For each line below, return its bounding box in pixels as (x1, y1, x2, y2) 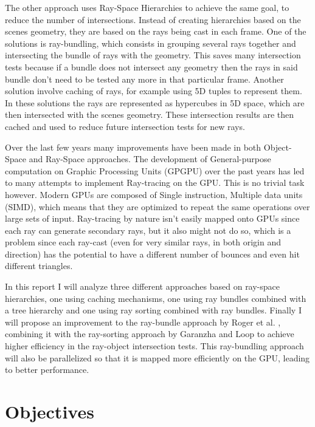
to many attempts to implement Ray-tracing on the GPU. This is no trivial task (5, 176, 305, 189)
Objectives (5, 399, 94, 423)
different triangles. (5, 259, 73, 272)
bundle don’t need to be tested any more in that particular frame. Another (5, 72, 284, 85)
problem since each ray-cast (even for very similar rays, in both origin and (5, 236, 282, 248)
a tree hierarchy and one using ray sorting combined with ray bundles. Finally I (5, 304, 302, 316)
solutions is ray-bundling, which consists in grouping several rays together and (5, 36, 296, 49)
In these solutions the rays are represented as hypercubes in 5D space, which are (5, 96, 305, 109)
